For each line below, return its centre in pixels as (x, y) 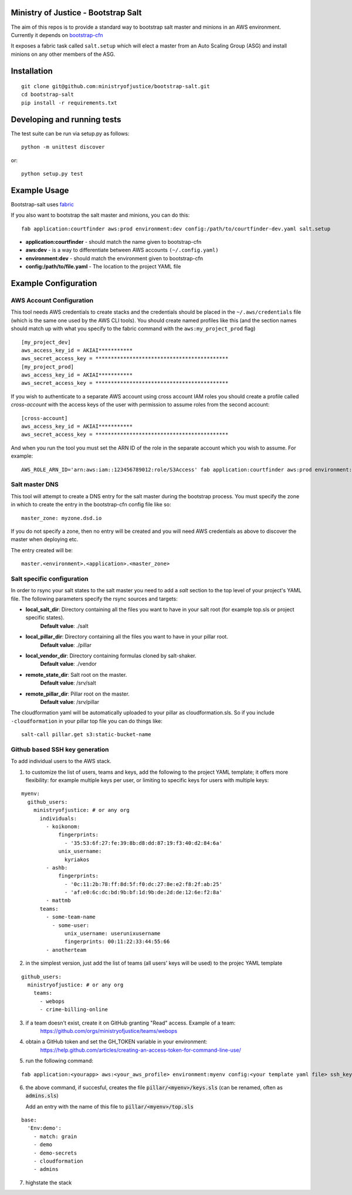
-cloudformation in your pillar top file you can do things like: (87, 721)
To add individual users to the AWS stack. (61, 761)
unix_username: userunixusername (113, 934)
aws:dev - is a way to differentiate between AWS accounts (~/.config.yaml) (122, 250)
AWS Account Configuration (52, 300)
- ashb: (57, 867)
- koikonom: (63, 826)
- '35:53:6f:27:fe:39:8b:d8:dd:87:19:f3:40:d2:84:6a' (143, 843)
